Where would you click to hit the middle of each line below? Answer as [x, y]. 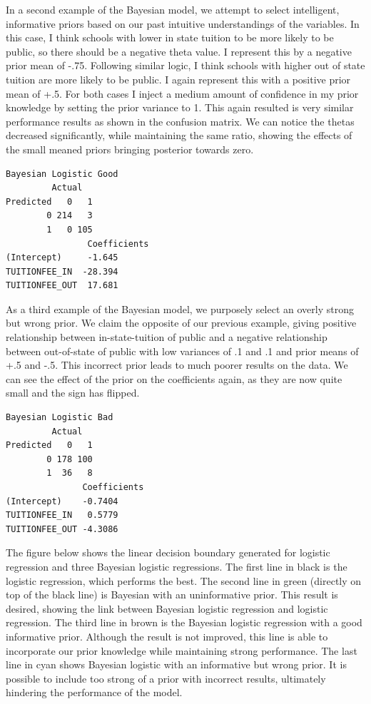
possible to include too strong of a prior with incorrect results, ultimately [166, 678]
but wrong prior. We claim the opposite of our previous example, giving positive [181, 323]
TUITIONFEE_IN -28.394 [62, 271]
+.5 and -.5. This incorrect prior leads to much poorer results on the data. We [177, 365]
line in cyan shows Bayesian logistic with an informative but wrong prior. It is [176, 664]
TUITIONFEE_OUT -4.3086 [62, 529]
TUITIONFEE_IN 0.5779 [62, 515]
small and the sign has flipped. [73, 393]
